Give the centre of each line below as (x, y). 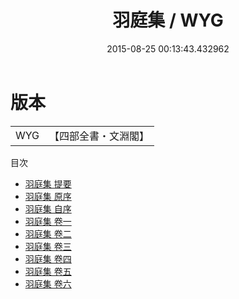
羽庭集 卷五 (48, 271)
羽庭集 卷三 (48, 246)
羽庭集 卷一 (48, 221)
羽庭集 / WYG (168, 20)
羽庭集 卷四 (48, 258)
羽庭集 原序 (48, 196)
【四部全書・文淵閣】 (99, 136)
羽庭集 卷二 (48, 233)
